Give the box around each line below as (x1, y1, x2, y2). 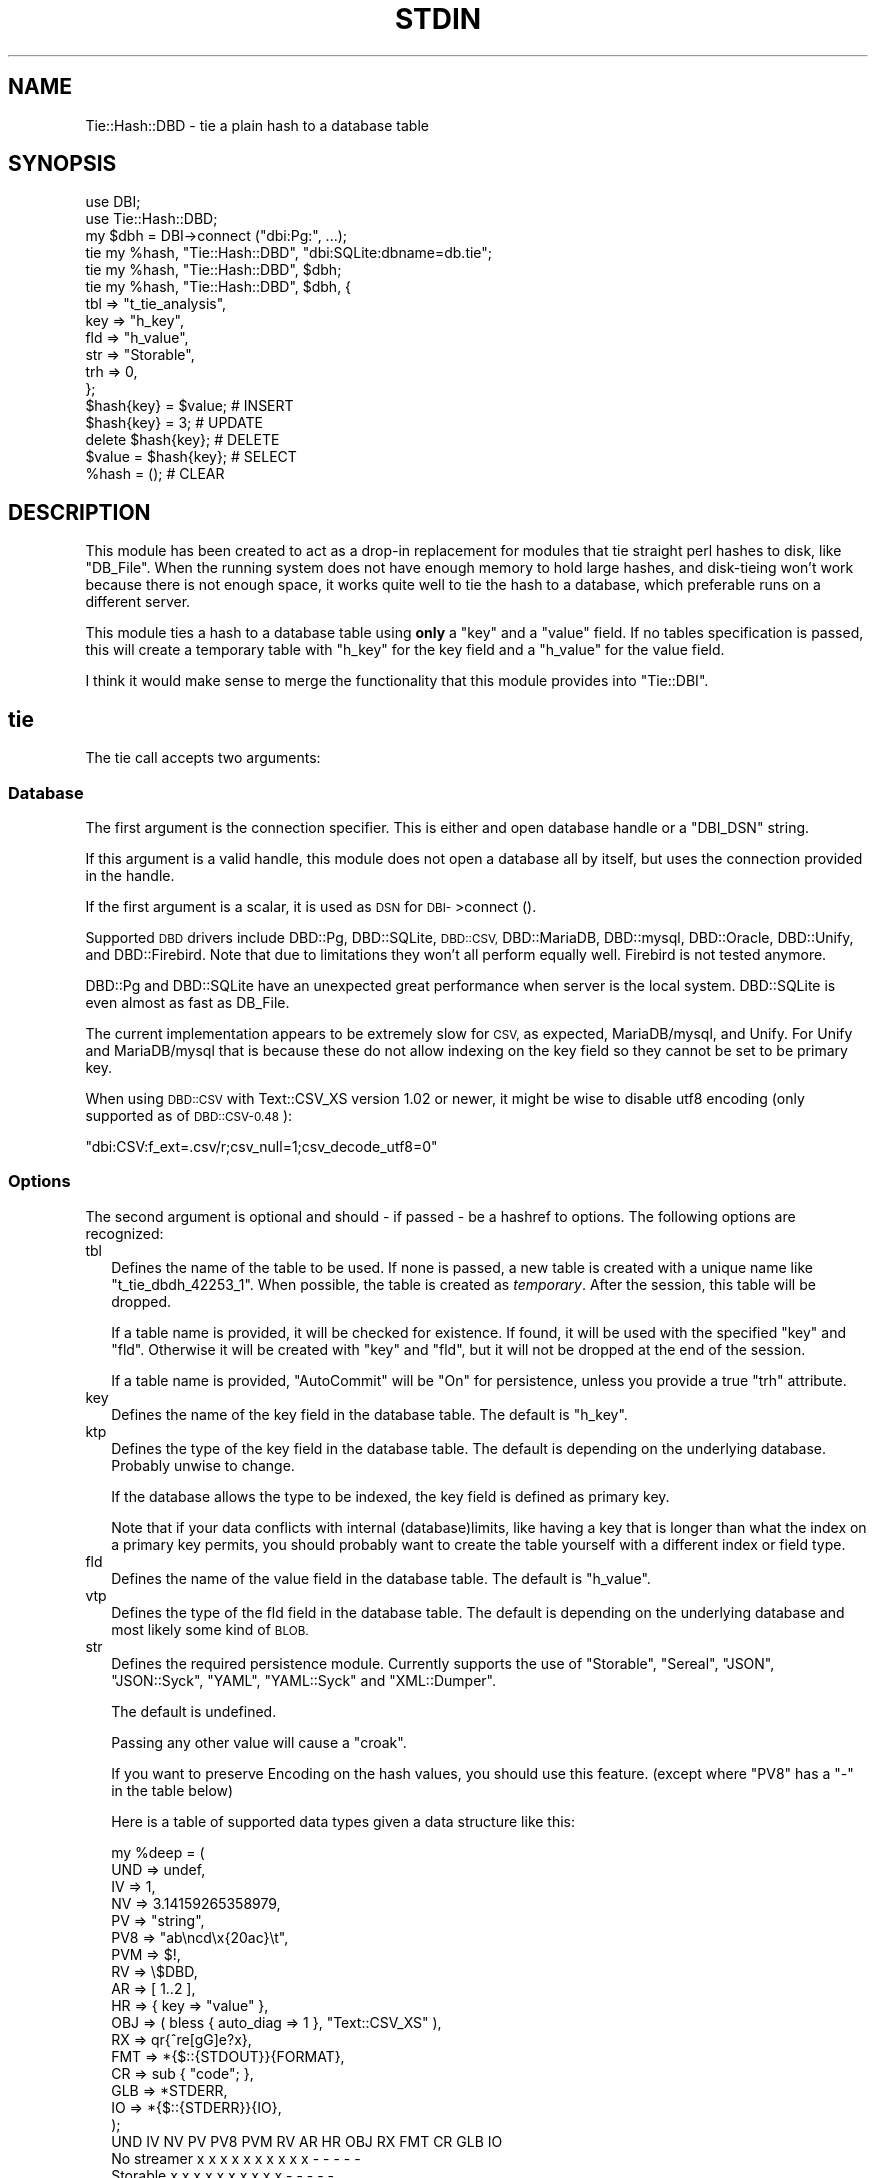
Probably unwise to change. (111, 1456, 295, 1474)
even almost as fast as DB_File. (85, 993, 290, 1011)
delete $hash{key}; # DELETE (85, 431, 280, 449)
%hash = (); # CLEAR (85, 465, 225, 483)
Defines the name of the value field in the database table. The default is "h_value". (111, 1569, 651, 1587)
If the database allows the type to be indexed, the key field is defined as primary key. (111, 1487, 670, 1505)
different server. (85, 593, 191, 611)
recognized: (85, 1224, 164, 1242)
